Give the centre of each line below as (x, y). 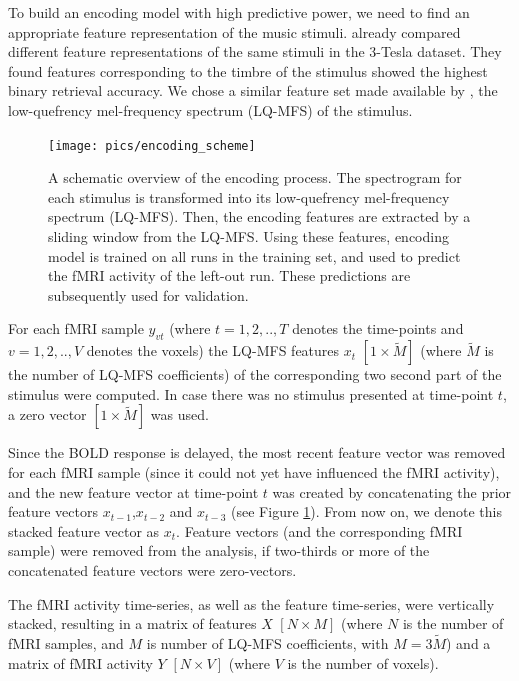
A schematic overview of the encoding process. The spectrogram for (255, 177)
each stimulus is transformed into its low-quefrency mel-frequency (249, 196)
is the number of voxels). (363, 662)
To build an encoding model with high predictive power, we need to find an (239, 12)
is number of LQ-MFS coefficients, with (267, 642)
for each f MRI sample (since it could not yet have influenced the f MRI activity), (254, 471)
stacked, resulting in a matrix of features (132, 623)
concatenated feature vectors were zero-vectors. (152, 569)
